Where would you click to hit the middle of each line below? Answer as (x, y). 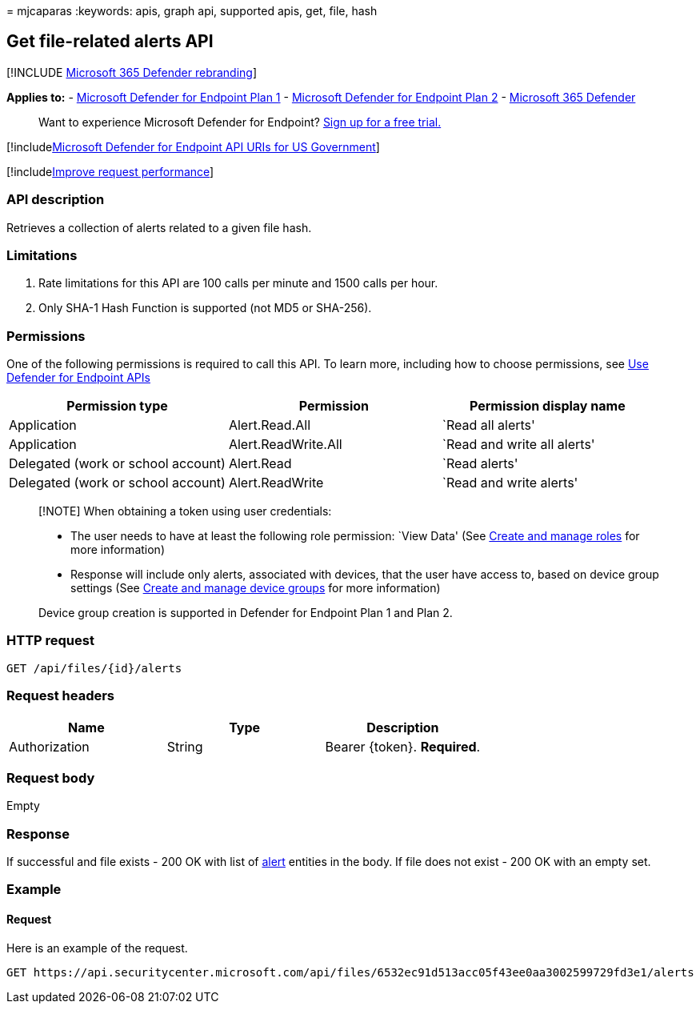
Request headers (61, 696)
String (185, 746)
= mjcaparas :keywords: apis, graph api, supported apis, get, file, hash (192, 11)
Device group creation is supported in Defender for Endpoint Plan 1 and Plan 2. (246, 613)
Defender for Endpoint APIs (78, 378)
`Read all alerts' (488, 425)
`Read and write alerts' (510, 483)
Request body (51, 778)
